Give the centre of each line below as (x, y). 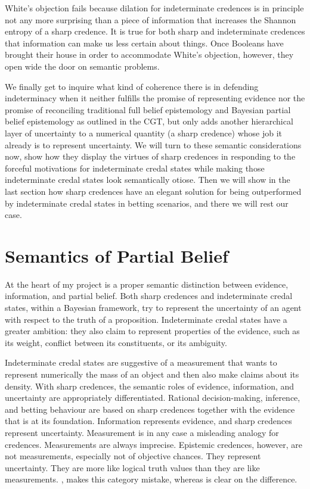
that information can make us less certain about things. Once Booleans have (144, 43)
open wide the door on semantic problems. (82, 66)
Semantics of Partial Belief (117, 255)
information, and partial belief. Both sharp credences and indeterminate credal (149, 296)
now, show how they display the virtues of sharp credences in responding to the (150, 156)
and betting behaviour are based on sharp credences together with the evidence (150, 409)
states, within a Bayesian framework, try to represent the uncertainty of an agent (153, 307)
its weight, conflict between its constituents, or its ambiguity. (116, 342)
